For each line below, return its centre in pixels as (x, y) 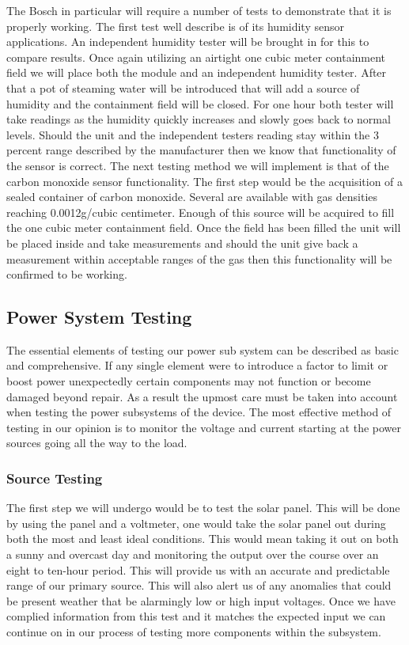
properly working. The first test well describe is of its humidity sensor (175, 26)
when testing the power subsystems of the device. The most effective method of (199, 412)
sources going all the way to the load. (97, 443)
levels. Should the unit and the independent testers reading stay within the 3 (193, 134)
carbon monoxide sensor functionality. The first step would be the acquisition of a (205, 181)
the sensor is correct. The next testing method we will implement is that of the (198, 165)
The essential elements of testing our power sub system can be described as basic (203, 349)
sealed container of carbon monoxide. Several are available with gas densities (192, 197)
